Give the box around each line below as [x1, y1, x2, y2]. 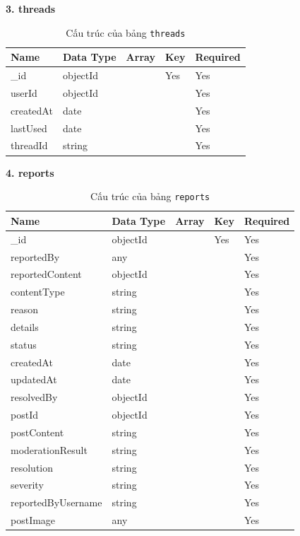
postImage [11, 513, 56, 528]
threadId [11, 138, 48, 153]
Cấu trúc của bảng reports [90, 189, 210, 204]
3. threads [6, 1, 56, 16]
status [11, 337, 37, 351]
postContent [11, 424, 64, 439]
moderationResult [11, 442, 88, 457]
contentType [11, 284, 65, 299]
